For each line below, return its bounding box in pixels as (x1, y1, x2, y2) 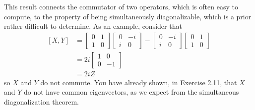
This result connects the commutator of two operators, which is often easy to (4, 1, 238, 11)
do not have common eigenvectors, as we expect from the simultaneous (24, 87, 239, 97)
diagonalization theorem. (4, 97, 79, 107)
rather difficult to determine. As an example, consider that (4, 21, 182, 31)
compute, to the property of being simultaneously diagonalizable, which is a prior (4, 11, 252, 21)
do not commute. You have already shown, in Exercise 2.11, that (40, 77, 237, 87)
